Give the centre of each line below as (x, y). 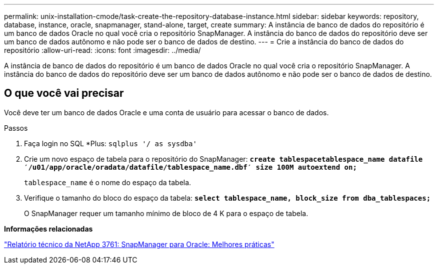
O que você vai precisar (64, 93)
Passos (16, 128)
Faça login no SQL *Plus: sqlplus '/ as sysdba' (110, 143)
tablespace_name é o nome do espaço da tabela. (108, 182)
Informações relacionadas (48, 229)
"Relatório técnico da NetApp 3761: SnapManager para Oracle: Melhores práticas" (139, 244)
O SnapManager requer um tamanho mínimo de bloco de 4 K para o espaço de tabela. (166, 213)
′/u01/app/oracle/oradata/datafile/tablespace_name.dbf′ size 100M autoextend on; (190, 167)
